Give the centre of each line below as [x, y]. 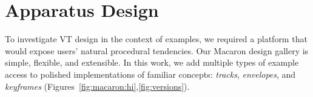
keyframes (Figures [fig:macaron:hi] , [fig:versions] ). [97, 86]
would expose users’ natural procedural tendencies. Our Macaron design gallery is [157, 50]
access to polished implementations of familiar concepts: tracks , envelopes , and [150, 74]
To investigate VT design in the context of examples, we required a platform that [156, 39]
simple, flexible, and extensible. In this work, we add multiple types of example [152, 62]
